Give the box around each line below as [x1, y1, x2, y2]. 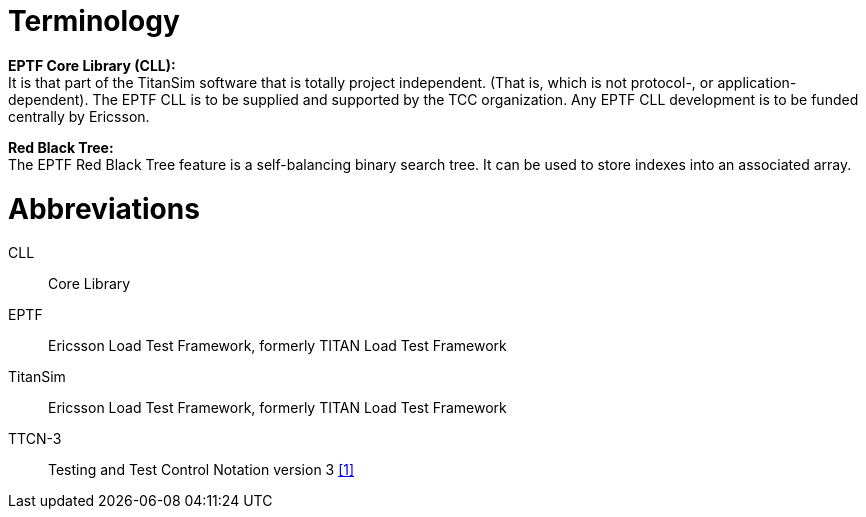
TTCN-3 [8, 430, 62, 448]
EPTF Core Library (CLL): [8, 56, 176, 74]
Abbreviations [8, 191, 200, 226]
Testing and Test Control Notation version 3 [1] [48, 461, 355, 479]
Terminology [8, 4, 180, 38]
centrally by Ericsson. [8, 107, 150, 125]
